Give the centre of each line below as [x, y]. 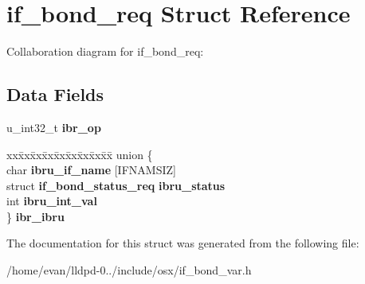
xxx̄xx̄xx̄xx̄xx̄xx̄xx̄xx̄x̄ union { [80, 154]
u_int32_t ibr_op [54, 127]
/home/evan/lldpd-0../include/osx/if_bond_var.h [129, 270]
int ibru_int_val [52, 201]
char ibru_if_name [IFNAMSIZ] [91, 170]
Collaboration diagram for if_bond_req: [105, 51]
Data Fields [55, 94]
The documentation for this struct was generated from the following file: [183, 243]
